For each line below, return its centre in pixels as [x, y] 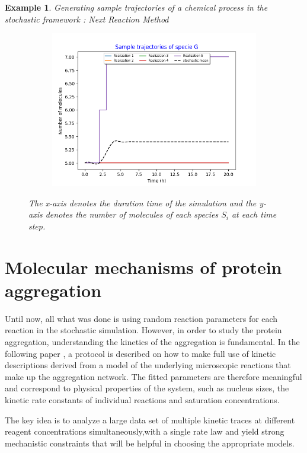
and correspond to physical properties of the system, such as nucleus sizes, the [147, 388]
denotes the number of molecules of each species [132, 214]
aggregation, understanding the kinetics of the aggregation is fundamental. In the [152, 342]
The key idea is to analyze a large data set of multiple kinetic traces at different [150, 419]
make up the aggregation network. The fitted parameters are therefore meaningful [153, 376]
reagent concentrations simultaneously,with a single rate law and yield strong [145, 431]
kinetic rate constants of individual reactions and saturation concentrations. [142, 400]
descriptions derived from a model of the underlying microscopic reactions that [148, 365]
